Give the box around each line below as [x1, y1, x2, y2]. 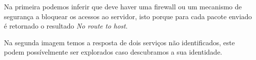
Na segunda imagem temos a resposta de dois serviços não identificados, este [4, 37, 235, 47]
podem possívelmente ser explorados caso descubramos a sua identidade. [4, 47, 223, 57]
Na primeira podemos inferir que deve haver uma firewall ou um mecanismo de [4, 1, 242, 11]
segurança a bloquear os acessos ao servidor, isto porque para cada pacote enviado [4, 11, 252, 21]
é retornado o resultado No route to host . [4, 21, 128, 31]
